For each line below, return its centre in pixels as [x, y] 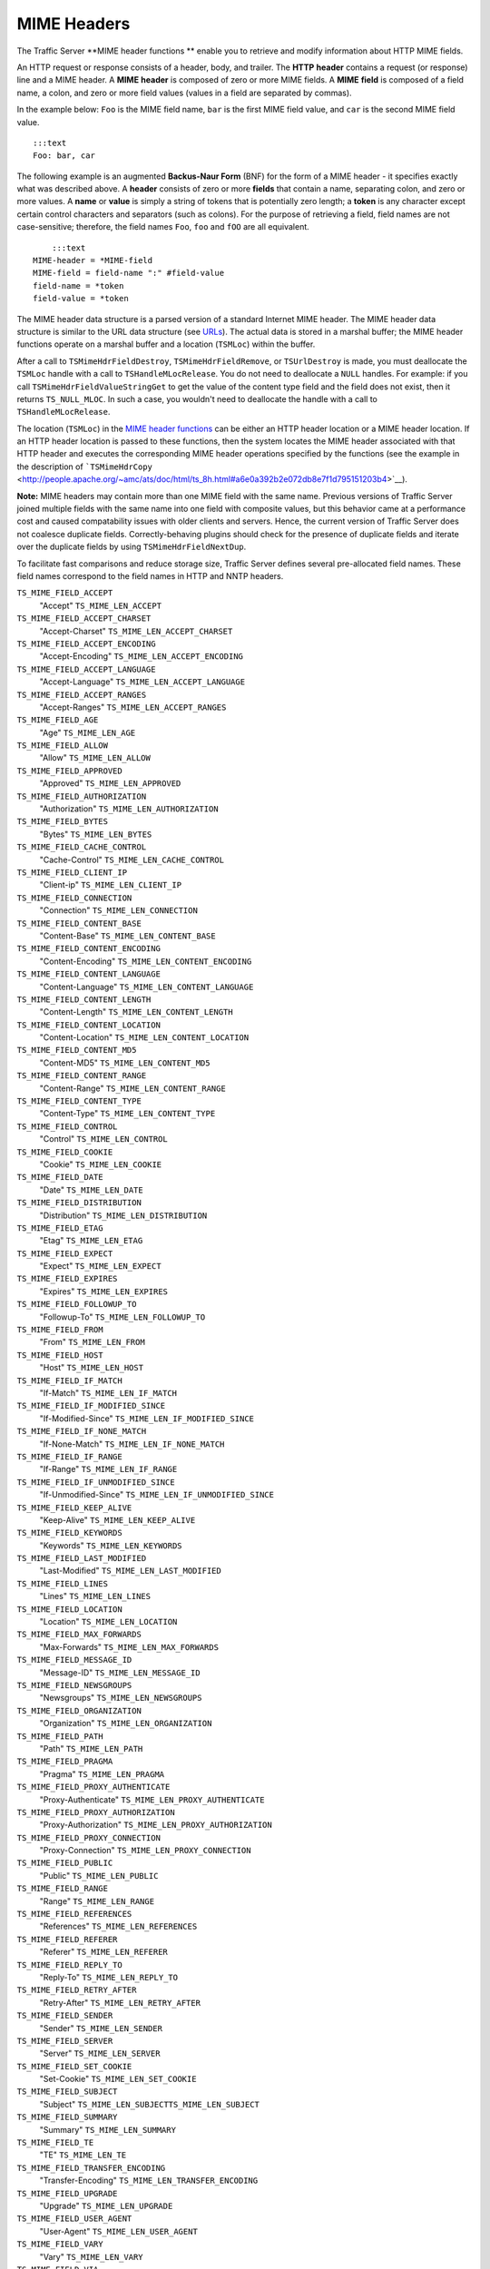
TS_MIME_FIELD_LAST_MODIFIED [82, 1558]
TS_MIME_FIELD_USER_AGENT [74, 2219]
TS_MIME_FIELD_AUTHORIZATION [82, 796]
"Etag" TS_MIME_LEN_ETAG [91, 1241]
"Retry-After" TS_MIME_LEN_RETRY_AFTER [120, 2002]
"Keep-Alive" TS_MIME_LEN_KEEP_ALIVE [118, 1519]
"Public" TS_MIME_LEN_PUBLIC [99, 1875]
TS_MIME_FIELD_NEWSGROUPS [74, 1685]
